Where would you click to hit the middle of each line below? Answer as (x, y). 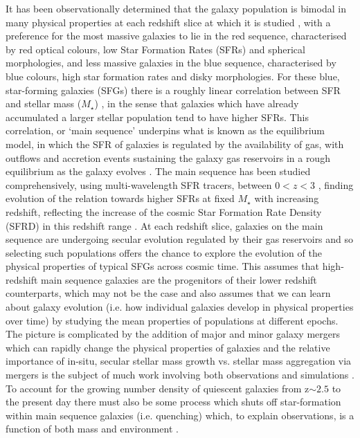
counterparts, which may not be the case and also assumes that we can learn (168, 293)
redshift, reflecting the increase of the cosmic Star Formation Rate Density (164, 211)
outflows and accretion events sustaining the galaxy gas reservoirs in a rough (168, 157)
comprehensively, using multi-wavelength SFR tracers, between (139, 184)
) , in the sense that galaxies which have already (197, 103)
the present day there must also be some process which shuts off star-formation (173, 402)
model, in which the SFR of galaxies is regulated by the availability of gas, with (175, 144)
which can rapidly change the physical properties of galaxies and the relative (168, 347)
